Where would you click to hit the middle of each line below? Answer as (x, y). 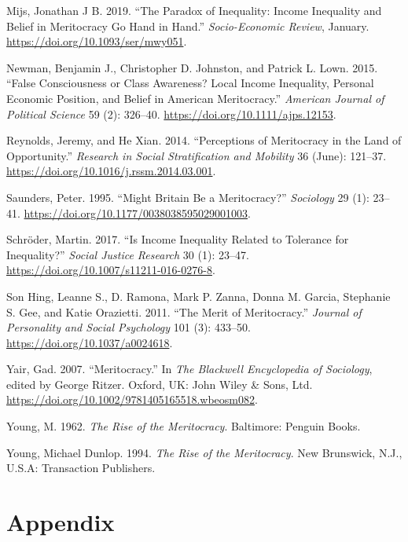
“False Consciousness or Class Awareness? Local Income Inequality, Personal (190, 83)
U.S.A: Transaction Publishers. (81, 468)
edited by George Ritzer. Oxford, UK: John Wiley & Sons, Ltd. (160, 384)
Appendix (61, 522)
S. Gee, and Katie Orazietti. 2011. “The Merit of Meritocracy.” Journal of (184, 311)
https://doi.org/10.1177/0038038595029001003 (136, 212)
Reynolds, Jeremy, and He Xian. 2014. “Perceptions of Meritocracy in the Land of (204, 140)
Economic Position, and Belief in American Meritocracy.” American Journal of (195, 98)
